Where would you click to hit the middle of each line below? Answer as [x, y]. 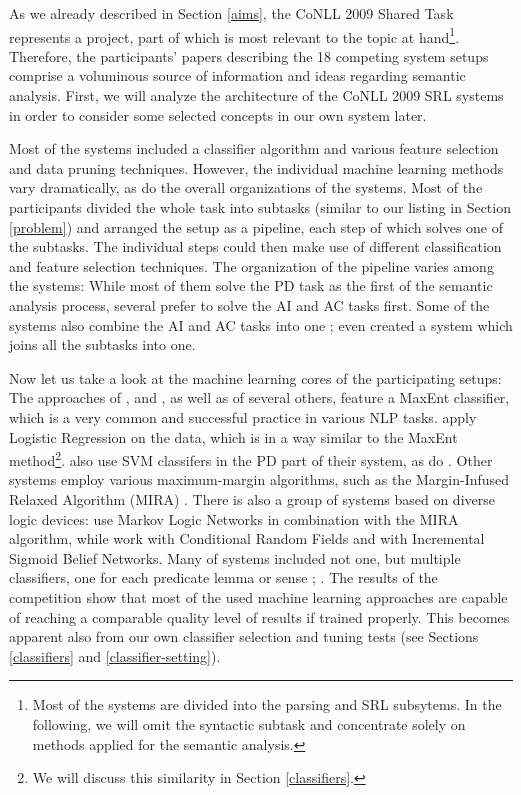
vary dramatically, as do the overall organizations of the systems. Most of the [246, 187]
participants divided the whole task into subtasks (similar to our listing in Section [260, 207]
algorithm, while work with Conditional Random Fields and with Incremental [247, 538]
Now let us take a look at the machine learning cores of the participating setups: [255, 377]
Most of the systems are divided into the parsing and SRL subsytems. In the [267, 704]
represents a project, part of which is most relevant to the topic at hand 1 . [234, 35]
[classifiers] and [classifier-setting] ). [115, 655]
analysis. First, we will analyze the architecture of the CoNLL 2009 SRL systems [256, 95]
